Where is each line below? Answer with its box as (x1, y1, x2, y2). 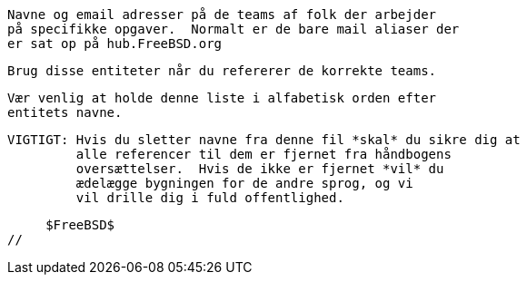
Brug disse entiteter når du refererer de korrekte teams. (7, 63, 437, 78)
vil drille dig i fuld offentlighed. (75, 190, 344, 205)
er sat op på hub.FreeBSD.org (7, 36, 223, 51)
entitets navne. (7, 105, 123, 120)
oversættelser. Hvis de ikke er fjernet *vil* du (75, 161, 444, 176)
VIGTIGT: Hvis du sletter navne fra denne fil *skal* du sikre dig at (7, 132, 521, 147)
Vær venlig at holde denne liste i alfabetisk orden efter (7, 91, 437, 105)
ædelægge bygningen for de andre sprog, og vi (75, 176, 413, 190)
